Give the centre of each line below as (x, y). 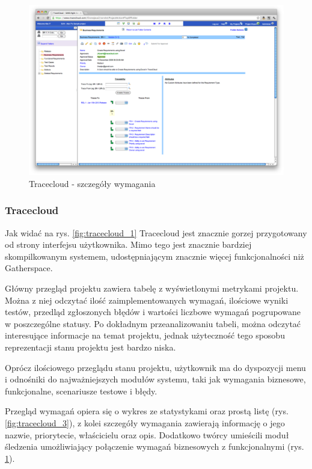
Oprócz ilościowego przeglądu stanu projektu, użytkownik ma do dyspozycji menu (155, 367)
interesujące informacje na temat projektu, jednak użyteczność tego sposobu (145, 335)
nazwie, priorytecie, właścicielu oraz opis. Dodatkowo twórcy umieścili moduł (147, 434)
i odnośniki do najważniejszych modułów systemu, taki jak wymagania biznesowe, (155, 379)
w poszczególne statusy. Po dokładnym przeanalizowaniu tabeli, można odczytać (153, 323)
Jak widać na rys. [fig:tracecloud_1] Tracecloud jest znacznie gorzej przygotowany (156, 232)
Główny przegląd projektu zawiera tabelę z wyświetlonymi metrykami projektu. (152, 288)
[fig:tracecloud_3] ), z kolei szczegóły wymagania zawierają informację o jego (145, 422)
